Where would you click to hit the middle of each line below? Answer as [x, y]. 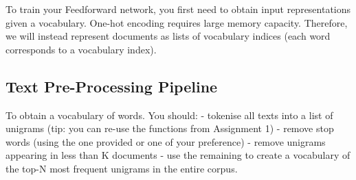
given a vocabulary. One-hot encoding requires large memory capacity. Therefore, [177, 22]
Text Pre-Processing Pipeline [112, 86]
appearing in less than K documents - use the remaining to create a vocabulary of [178, 155]
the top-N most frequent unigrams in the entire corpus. [122, 168]
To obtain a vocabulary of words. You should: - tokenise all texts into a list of [169, 115]
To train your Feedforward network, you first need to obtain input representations [178, 9]
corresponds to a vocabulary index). [81, 49]
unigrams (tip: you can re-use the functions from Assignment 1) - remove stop [170, 128]
